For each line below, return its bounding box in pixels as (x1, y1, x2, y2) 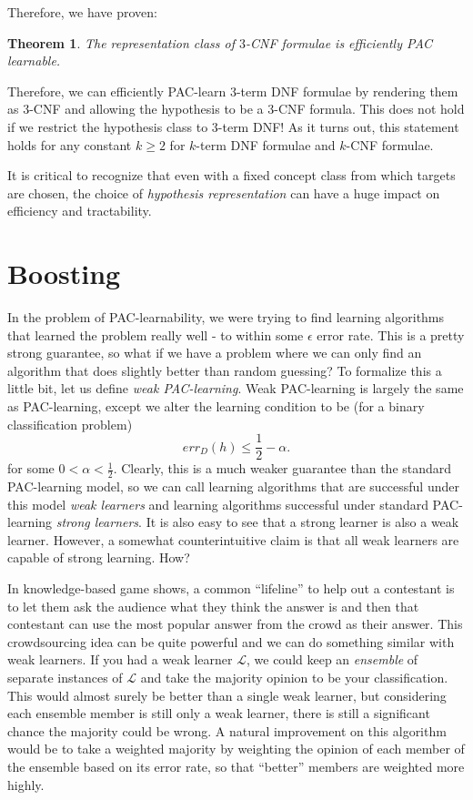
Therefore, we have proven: (7, 3, 157, 21)
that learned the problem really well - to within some (7, 325, 304, 344)
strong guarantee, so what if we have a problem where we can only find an (7, 343, 422, 362)
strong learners (55, 512, 139, 532)
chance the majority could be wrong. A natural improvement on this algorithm (7, 721, 447, 740)
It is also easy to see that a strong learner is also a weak (146, 512, 459, 532)
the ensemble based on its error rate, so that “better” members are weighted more (7, 757, 465, 776)
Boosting (7, 255, 121, 292)
